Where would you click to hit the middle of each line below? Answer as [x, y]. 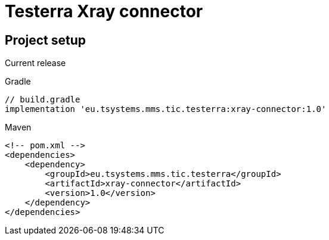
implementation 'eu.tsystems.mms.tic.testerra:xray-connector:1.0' [166, 109]
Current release [35, 63]
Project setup [46, 40]
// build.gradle [43, 100]
